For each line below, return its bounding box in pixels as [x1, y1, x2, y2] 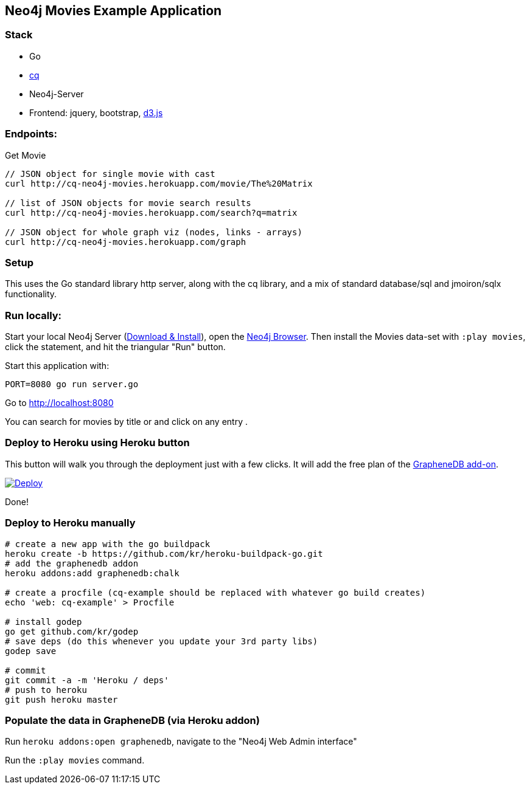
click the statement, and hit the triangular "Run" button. [5, 342, 226, 353]
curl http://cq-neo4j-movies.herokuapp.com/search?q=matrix [5, 207, 298, 218]
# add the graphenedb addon [5, 558, 139, 568]
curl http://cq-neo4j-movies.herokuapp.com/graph [5, 236, 246, 247]
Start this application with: [5, 360, 110, 371]
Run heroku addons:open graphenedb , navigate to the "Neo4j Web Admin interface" [5, 736, 357, 747]
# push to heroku [5, 684, 87, 695]
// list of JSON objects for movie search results [5, 198, 251, 208]
